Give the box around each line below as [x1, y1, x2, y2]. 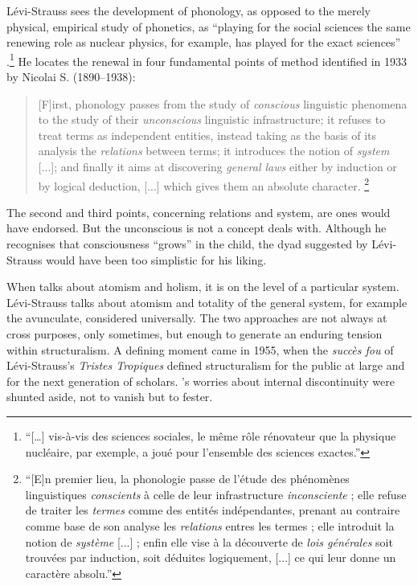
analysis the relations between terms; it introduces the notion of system [38, 142, 390, 159]
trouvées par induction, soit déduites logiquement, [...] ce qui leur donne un [25, 549, 396, 566]
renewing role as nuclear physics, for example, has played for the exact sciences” [6, 34, 401, 51]
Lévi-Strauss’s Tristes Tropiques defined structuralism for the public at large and [6, 357, 405, 374]
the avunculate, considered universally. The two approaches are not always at [6, 309, 387, 326]
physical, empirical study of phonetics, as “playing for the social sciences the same [6, 18, 411, 35]
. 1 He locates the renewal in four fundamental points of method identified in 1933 [6, 50, 408, 69]
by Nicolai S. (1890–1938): [6, 68, 136, 85]
